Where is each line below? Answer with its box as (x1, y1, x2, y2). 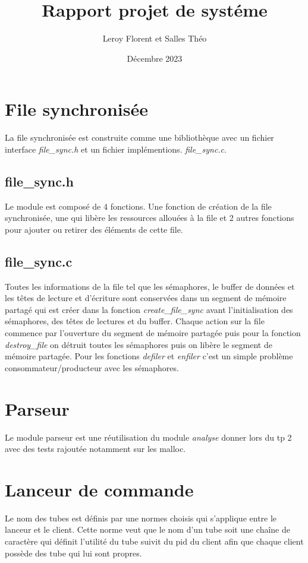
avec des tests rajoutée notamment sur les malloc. (5, 442, 186, 455)
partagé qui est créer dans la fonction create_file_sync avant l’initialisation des (5, 303, 293, 315)
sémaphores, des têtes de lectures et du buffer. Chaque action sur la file (5, 315, 265, 327)
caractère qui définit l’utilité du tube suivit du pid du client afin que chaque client (5, 535, 304, 547)
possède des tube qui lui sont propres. (5, 546, 142, 559)
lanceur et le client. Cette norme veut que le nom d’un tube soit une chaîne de (5, 523, 291, 536)
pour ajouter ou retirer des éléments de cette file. (5, 223, 183, 235)
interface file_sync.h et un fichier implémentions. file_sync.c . (5, 143, 227, 155)
